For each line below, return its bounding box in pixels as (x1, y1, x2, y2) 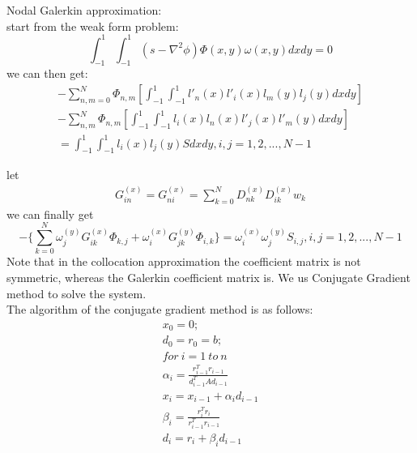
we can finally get (6, 205, 94, 222)
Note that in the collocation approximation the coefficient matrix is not (6, 253, 361, 270)
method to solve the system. (6, 284, 147, 301)
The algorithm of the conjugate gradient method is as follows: (6, 301, 313, 318)
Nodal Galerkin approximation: (6, 2, 162, 18)
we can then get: (6, 65, 88, 82)
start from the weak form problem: (6, 17, 179, 34)
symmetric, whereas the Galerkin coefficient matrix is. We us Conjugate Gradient (6, 269, 411, 286)
